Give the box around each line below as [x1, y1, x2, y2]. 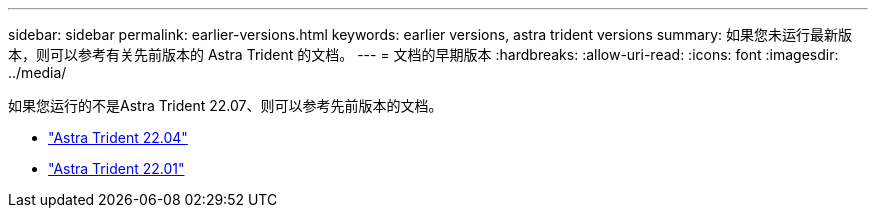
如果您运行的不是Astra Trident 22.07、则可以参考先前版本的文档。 [8, 97, 443, 114]
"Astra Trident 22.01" [48, 160, 185, 177]
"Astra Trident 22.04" [48, 129, 188, 146]
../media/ [8, 64, 67, 81]
